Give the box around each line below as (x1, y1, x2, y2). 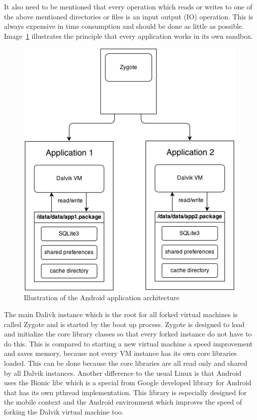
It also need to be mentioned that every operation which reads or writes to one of (4, 1, 253, 11)
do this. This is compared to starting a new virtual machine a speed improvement (4, 338, 253, 348)
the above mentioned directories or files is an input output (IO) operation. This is (4, 11, 254, 21)
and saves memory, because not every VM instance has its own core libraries (4, 348, 237, 358)
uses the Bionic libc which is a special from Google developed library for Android (4, 377, 252, 388)
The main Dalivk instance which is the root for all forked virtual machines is (4, 309, 238, 319)
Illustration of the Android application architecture (24, 292, 179, 303)
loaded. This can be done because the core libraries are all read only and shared (4, 357, 248, 368)
